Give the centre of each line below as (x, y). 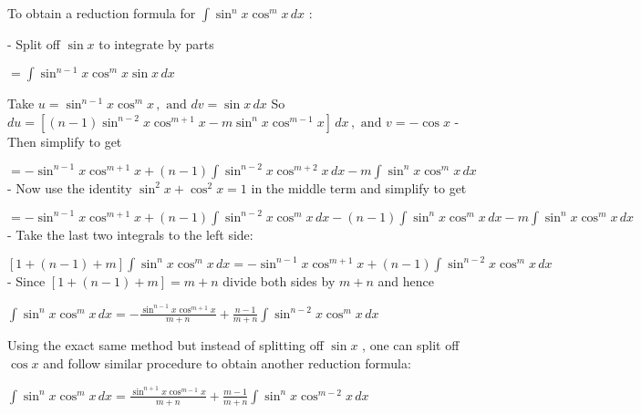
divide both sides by (279, 280)
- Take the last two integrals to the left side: (130, 234)
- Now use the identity (70, 187)
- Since (26, 280)
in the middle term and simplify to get (359, 187)
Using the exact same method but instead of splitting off (165, 345)
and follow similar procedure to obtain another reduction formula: (227, 363)
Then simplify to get (65, 141)
